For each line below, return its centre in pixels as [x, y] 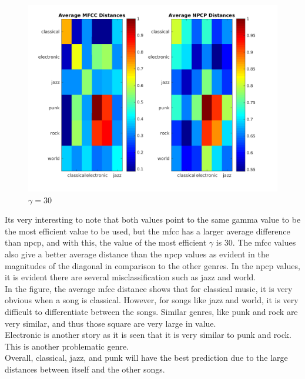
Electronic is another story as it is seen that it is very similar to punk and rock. [148, 335]
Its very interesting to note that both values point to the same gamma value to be [153, 219]
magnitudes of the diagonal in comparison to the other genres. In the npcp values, [152, 265]
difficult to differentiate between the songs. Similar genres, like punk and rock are [151, 311]
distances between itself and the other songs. [85, 369]
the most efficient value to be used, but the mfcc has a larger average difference [148, 231]
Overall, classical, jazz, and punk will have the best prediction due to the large [146, 358]
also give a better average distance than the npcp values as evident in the [137, 254]
